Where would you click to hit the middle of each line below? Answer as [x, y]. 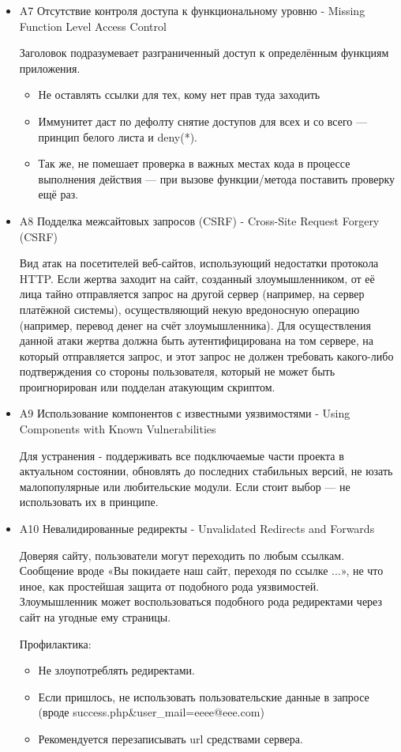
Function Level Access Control [93, 26]
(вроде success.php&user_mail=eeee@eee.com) [151, 712]
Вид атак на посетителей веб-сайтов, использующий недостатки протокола [199, 263]
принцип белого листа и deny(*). [118, 136]
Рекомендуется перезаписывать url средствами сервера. [171, 738]
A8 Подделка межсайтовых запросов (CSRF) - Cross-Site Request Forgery [199, 220]
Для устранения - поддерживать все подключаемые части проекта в [182, 455]
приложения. [50, 68]
